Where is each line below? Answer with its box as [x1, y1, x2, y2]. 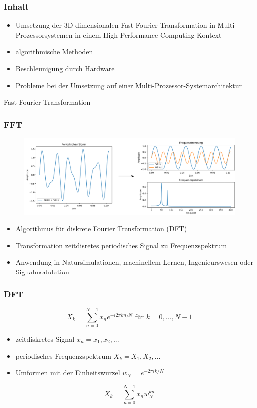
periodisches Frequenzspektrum [15, 350, 111, 361]
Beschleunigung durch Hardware [15, 63, 115, 73]
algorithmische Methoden [15, 46, 93, 57]
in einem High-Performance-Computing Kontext [75, 29, 222, 40]
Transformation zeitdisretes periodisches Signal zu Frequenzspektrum [15, 240, 227, 250]
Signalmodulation [15, 266, 69, 276]
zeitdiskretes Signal [15, 333, 75, 344]
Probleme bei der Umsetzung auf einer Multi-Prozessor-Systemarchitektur [15, 80, 242, 90]
